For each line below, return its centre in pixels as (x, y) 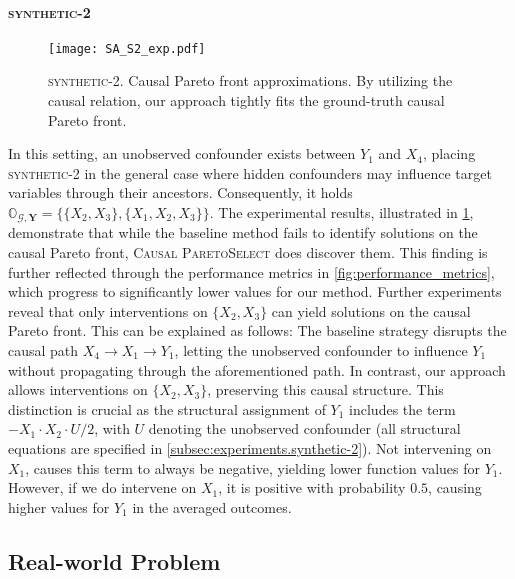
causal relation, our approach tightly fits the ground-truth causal (246, 100)
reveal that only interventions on (108, 310)
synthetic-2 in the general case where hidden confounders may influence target (250, 172)
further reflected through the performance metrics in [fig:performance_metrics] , (251, 271)
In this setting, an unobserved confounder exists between (182, 153)
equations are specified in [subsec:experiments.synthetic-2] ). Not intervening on (250, 448)
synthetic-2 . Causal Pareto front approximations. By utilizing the (250, 80)
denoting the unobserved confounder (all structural (304, 428)
